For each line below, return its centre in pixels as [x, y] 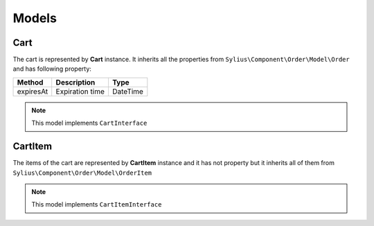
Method [30, 82]
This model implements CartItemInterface [97, 205]
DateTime [127, 92]
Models [35, 18]
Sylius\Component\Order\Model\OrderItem [82, 173]
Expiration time [80, 92]
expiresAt [33, 92]
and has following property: [52, 69]
